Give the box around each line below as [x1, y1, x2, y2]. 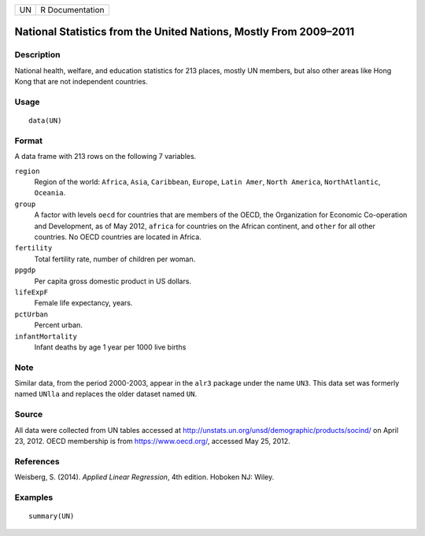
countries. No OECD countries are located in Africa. [34, 232, 202, 242]
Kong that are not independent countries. [14, 77, 149, 87]
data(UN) [28, 116, 62, 125]
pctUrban [14, 309, 49, 319]
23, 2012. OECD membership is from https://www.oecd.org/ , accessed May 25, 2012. [14, 436, 290, 445]
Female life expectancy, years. [34, 298, 133, 308]
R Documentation [40, 5, 105, 15]
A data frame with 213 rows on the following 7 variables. [14, 152, 197, 161]
